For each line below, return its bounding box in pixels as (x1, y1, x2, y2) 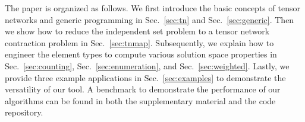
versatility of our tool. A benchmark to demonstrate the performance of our (5, 83, 281, 95)
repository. (5, 106, 43, 118)
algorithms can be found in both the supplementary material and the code (5, 94, 276, 107)
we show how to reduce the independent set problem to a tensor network (5, 25, 270, 37)
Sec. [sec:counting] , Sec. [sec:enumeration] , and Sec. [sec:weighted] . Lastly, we (5, 59, 290, 72)
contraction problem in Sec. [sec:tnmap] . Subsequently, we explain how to (5, 36, 274, 49)
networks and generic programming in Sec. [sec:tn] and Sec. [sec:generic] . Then (5, 13, 294, 25)
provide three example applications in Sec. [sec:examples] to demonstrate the (5, 71, 286, 84)
